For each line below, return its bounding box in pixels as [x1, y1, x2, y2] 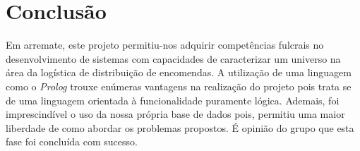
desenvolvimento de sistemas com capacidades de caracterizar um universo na [6, 51, 341, 66]
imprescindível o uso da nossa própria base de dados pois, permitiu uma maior [6, 107, 345, 121]
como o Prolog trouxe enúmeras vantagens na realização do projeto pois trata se [6, 78, 352, 93]
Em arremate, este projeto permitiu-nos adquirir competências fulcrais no [6, 37, 324, 52]
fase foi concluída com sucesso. [6, 134, 138, 149]
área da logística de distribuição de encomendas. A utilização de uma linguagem [6, 65, 352, 80]
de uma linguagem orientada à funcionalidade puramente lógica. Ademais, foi [6, 92, 340, 107]
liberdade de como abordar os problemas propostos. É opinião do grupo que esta [6, 120, 354, 135]
